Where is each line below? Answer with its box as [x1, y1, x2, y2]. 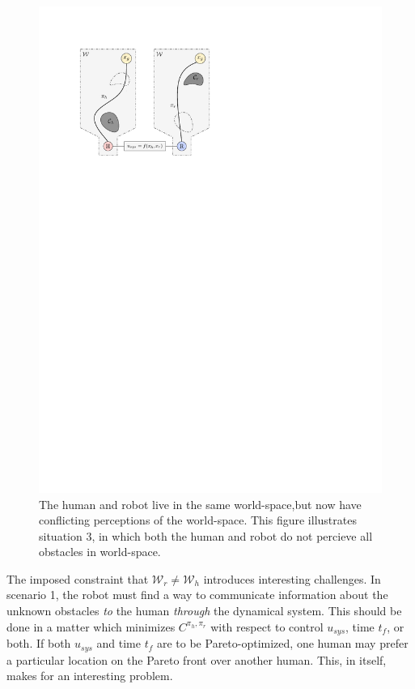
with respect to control [210, 618, 324, 635]
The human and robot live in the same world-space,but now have [39, 495, 362, 512]
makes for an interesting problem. [6, 667, 173, 684]
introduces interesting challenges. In [203, 570, 381, 587]
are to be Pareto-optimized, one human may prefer [156, 635, 409, 652]
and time [96, 635, 141, 652]
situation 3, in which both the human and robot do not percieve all [39, 527, 373, 544]
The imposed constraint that [6, 570, 149, 587]
